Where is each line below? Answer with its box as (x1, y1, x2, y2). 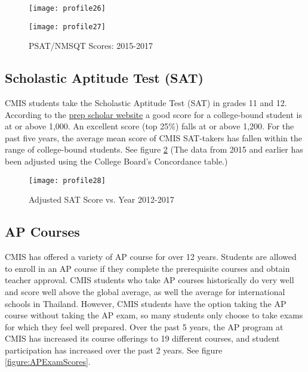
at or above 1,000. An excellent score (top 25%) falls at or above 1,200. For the (5, 120, 294, 132)
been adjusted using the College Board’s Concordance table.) (5, 155, 228, 168)
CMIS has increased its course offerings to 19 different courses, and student (5, 332, 280, 345)
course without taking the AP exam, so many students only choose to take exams (5, 309, 303, 321)
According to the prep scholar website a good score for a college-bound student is (5, 108, 302, 120)
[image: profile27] (29, 22, 106, 31)
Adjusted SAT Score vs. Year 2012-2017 (29, 193, 174, 206)
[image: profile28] (29, 176, 106, 185)
